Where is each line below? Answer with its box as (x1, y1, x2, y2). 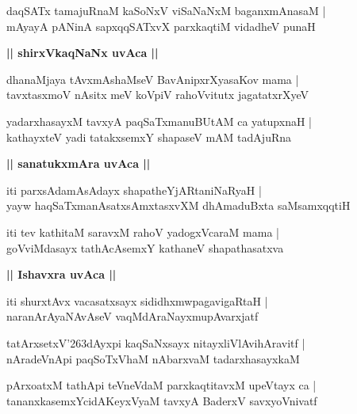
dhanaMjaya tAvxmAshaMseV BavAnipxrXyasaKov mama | (6, 70, 299, 87)
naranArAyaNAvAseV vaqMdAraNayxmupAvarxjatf (6, 308, 259, 325)
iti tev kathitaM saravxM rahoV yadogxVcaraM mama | (6, 223, 279, 240)
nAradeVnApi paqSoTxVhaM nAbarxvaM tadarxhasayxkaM (6, 350, 300, 367)
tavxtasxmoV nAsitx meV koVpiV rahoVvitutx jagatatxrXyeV (6, 86, 309, 103)
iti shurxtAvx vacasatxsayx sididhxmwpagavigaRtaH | (6, 292, 268, 309)
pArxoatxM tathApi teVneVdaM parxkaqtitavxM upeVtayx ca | (6, 377, 317, 393)
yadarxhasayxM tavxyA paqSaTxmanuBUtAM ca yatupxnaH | (6, 112, 312, 129)
